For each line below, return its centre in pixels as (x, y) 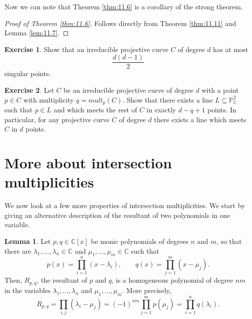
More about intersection (88, 163)
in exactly (161, 110)
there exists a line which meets (200, 119)
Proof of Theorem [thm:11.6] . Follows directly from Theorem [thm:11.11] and (120, 23)
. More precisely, (147, 290)
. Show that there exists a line (168, 99)
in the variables (28, 290)
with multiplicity (49, 99)
